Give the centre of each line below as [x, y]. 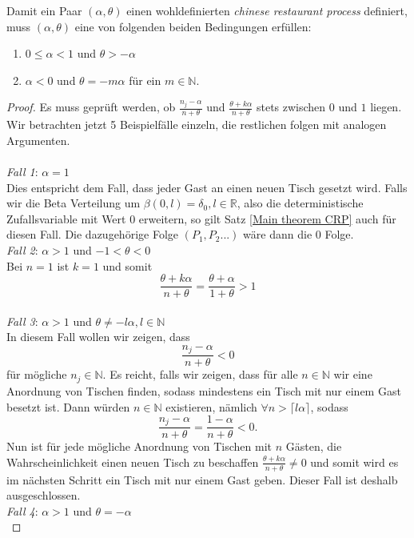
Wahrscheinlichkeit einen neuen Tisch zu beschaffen [133, 462]
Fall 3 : [22, 321]
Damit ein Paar [44, 10]
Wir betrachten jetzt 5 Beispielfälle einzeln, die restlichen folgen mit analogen [197, 124]
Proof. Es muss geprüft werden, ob [91, 107]
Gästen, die [314, 446]
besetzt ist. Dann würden [68, 406]
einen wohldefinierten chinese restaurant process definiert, [267, 10]
